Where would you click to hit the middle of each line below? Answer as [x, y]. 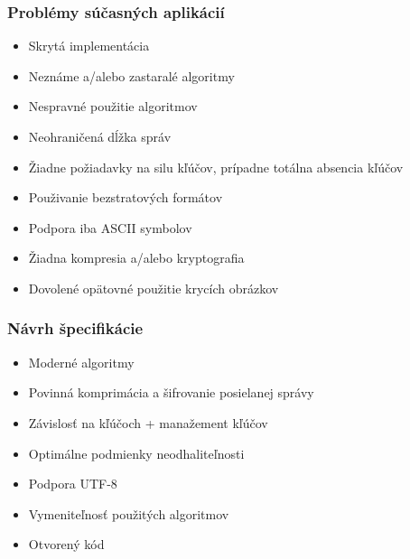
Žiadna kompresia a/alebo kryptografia [136, 258]
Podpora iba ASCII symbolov [110, 227]
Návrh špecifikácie [75, 328]
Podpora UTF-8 [73, 484]
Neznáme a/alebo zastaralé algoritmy [131, 75]
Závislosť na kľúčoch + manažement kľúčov [148, 422]
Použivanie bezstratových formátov [126, 197]
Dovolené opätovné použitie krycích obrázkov [154, 288]
